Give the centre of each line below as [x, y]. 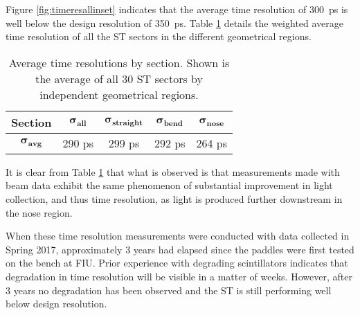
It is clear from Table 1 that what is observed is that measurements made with [173, 171]
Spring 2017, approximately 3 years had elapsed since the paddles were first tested [180, 249]
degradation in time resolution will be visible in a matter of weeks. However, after [179, 276]
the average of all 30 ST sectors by [119, 78]
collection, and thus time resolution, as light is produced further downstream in [174, 198]
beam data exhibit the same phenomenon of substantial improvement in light [169, 185]
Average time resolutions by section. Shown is [119, 62]
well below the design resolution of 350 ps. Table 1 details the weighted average [175, 22]
